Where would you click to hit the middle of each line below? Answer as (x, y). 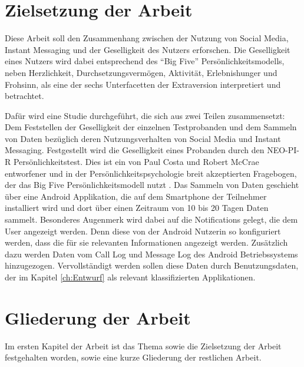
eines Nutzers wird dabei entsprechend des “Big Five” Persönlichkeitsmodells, (145, 61)
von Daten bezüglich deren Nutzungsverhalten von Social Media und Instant (143, 138)
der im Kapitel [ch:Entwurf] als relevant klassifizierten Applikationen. (130, 277)
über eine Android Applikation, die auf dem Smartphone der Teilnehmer (136, 196)
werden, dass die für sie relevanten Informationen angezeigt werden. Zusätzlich (146, 242)
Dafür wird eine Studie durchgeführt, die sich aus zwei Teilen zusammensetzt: (145, 115)
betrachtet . (24, 96)
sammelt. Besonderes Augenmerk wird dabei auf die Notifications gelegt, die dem (151, 219)
